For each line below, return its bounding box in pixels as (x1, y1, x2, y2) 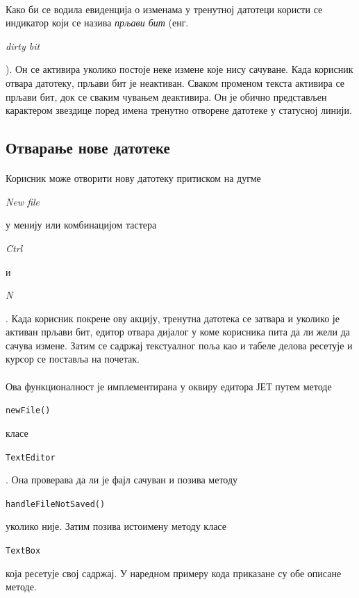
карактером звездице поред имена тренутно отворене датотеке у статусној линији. (6, 103, 352, 117)
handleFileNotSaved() (6, 499, 106, 509)
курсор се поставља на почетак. (6, 351, 140, 366)
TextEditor (6, 452, 56, 463)
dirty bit (6, 38, 40, 53)
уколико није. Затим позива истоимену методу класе (6, 519, 226, 533)
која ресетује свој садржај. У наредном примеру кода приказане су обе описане (6, 565, 342, 580)
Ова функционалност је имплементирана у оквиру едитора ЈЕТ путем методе (6, 379, 332, 393)
